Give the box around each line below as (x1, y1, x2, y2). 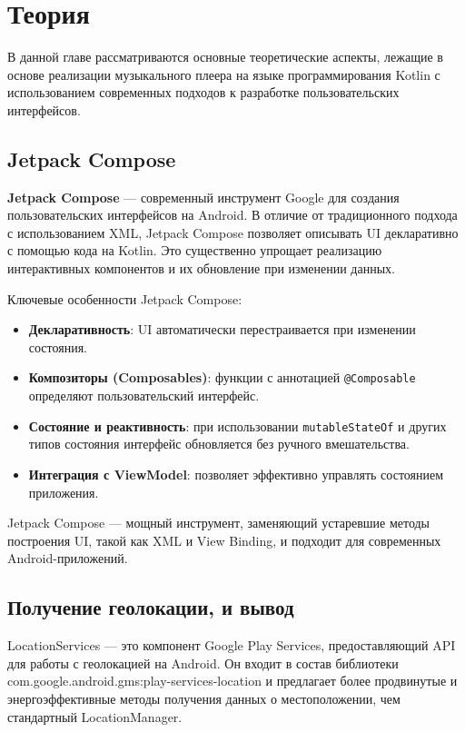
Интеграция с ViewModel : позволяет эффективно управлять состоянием (28, 464, 444, 483)
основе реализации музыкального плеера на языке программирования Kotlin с (7, 64, 440, 84)
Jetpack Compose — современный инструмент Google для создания (7, 187, 400, 206)
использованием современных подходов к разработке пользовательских (7, 83, 400, 102)
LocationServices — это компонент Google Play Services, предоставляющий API (7, 636, 456, 655)
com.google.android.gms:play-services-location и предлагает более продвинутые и (7, 671, 458, 690)
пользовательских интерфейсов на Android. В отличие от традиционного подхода (7, 205, 458, 224)
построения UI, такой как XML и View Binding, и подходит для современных (7, 530, 441, 549)
